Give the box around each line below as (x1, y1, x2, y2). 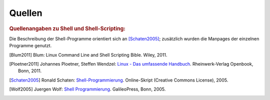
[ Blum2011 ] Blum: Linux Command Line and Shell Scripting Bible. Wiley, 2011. (9, 52, 167, 58)
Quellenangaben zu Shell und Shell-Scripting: (9, 25, 126, 32)
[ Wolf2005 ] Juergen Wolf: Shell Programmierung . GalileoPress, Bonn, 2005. (9, 86, 166, 92)
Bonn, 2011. (18, 68, 42, 74)
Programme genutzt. (9, 43, 52, 49)
